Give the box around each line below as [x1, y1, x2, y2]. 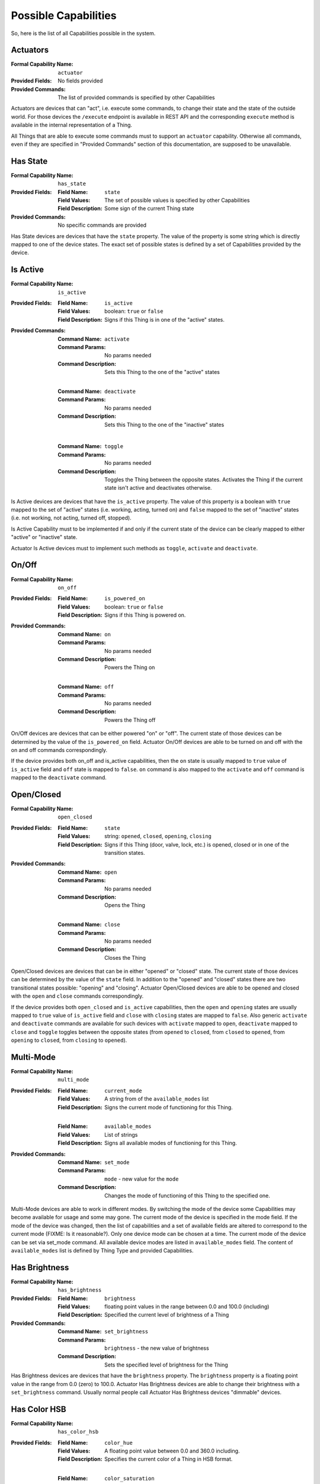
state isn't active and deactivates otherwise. [104, 484, 212, 492]
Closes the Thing [104, 954, 146, 961]
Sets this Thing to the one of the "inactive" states [104, 421, 225, 428]
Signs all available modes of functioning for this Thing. [104, 1140, 237, 1147]
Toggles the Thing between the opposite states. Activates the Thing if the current [104, 475, 303, 483]
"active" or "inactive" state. [11, 534, 78, 541]
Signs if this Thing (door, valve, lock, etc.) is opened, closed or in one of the [104, 841, 289, 848]
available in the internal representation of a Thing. [11, 122, 133, 129]
